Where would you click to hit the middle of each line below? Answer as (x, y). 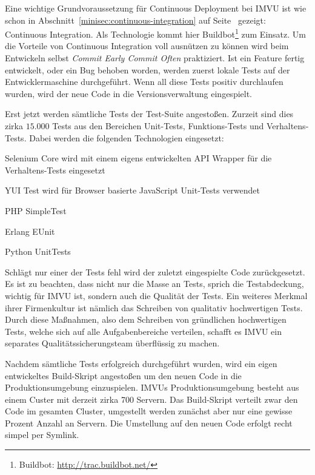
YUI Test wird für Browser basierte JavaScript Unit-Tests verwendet (133, 190)
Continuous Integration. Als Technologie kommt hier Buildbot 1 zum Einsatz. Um (155, 33)
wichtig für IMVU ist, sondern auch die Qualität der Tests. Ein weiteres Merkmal (156, 295)
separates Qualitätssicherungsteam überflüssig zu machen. (112, 343)
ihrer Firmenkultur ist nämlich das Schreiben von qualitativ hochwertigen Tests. (154, 307)
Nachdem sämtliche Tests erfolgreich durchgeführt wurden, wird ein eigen (141, 363)
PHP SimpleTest (36, 210)
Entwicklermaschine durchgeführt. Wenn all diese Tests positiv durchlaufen (144, 82)
